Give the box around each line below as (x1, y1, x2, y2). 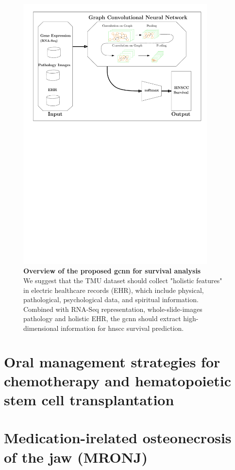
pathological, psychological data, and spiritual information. (23, 294, 199, 305)
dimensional (23, 323, 59, 333)
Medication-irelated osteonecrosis (4, 428, 232, 448)
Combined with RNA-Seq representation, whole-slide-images (23, 304, 202, 314)
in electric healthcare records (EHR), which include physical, (23, 285, 204, 295)
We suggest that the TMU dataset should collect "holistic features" (23, 275, 222, 285)
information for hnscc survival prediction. (61, 323, 184, 333)
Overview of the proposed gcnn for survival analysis (23, 266, 201, 276)
